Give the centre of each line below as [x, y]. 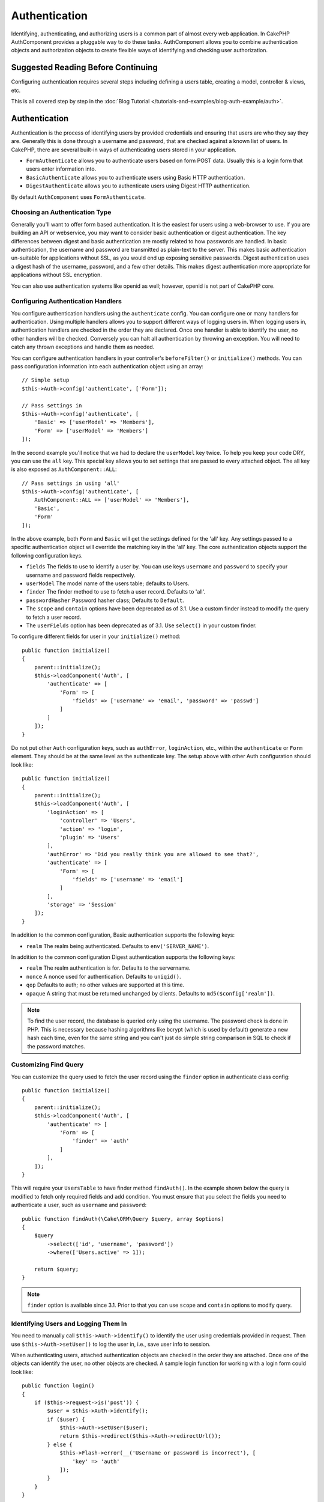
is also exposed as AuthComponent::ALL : [64, 469]
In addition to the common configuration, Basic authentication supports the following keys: [123, 935]
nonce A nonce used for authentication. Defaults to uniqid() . [103, 976]
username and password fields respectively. [81, 575]
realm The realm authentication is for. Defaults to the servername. [108, 968]
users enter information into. [61, 169]
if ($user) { [66, 1419]
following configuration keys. [47, 555]
